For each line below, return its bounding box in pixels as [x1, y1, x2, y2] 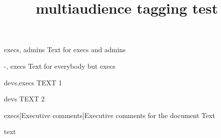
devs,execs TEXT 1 [4, 77, 62, 87]
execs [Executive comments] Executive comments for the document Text [4, 110, 216, 120]
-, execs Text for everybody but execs [4, 60, 116, 71]
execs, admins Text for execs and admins [4, 44, 126, 55]
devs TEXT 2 [4, 94, 45, 104]
